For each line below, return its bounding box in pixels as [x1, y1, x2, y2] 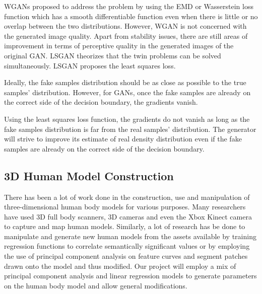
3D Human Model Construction [4, 168, 174, 183]
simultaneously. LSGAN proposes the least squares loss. [4, 60, 176, 70]
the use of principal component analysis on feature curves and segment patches [4, 251, 248, 261]
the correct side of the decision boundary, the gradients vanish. [4, 97, 198, 107]
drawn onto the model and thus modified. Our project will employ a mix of [4, 260, 236, 271]
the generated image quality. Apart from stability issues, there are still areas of [4, 30, 248, 41]
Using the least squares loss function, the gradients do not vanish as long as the [4, 113, 250, 124]
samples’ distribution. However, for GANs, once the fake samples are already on [4, 87, 251, 97]
